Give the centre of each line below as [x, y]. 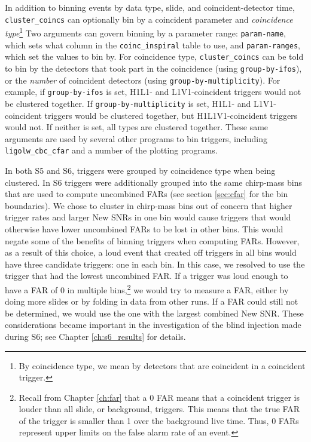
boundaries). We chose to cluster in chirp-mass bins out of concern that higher [149, 205]
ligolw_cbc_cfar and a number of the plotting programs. [111, 150]
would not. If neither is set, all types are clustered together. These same [137, 127]
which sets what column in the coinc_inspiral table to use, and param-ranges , [153, 44]
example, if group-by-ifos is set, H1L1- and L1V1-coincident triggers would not [153, 92]
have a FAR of [31, 289]
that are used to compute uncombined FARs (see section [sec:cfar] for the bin [147, 194]
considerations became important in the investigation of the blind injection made [153, 325]
